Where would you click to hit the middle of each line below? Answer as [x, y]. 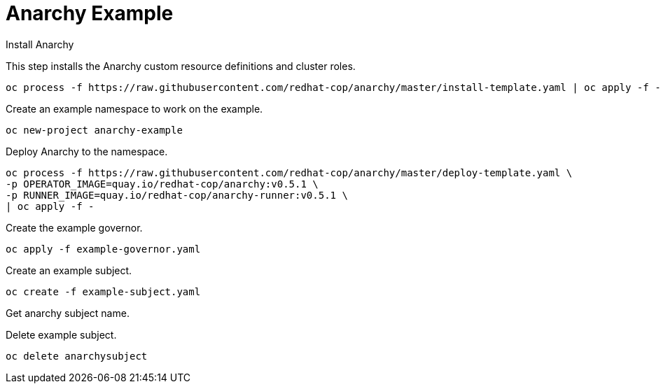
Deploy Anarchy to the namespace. [87, 151]
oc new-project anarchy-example [94, 130]
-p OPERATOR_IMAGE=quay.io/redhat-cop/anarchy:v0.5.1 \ [162, 184]
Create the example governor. [74, 227]
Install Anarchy [40, 44]
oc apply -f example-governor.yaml [103, 249]
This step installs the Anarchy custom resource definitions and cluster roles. [181, 66]
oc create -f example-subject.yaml [103, 291]
